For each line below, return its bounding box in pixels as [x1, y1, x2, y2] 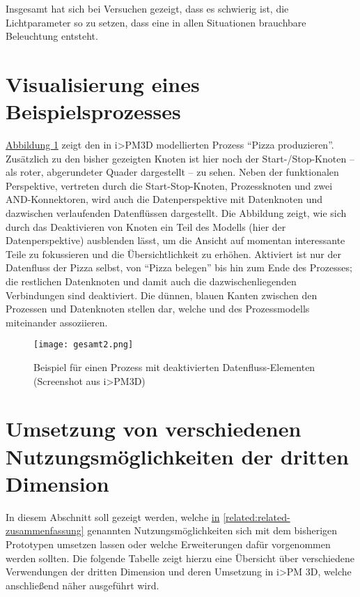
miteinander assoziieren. [6, 315, 108, 329]
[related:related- [223, 509, 290, 524]
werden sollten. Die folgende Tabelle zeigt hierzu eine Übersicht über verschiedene [6, 550, 355, 565]
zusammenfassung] [6, 523, 84, 538]
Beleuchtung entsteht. [6, 29, 98, 43]
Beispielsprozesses [6, 97, 181, 126]
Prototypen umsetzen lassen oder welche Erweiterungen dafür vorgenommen [6, 536, 331, 551]
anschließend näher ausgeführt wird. [6, 577, 159, 592]
